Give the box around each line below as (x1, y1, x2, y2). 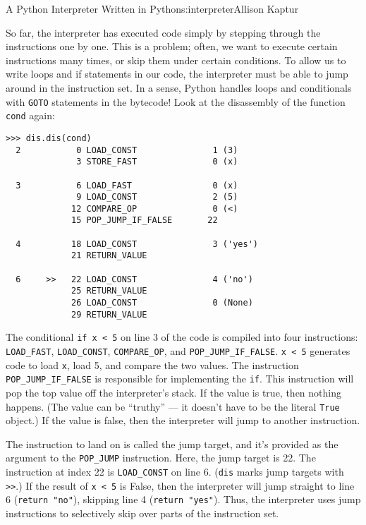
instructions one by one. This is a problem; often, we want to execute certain (6, 39, 338, 54)
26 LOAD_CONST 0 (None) (71, 298, 253, 308)
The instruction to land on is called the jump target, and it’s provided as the (6, 436, 338, 451)
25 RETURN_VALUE (71, 286, 147, 296)
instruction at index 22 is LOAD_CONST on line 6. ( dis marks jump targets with (6, 464, 344, 479)
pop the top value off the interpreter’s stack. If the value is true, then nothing (6, 385, 341, 399)
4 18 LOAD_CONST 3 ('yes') (16, 239, 258, 249)
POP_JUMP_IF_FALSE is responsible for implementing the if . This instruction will (6, 371, 354, 386)
